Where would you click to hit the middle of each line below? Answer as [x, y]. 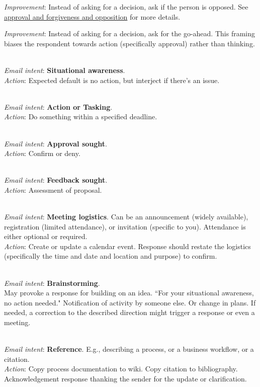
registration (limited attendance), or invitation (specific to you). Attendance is [125, 226]
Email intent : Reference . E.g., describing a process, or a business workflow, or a [129, 349]
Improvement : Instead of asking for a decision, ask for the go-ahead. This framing [129, 33]
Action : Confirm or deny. [42, 153]
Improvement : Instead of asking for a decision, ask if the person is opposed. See [126, 7]
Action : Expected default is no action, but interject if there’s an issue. [112, 80]
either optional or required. [46, 236]
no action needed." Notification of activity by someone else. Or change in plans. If [130, 302]
